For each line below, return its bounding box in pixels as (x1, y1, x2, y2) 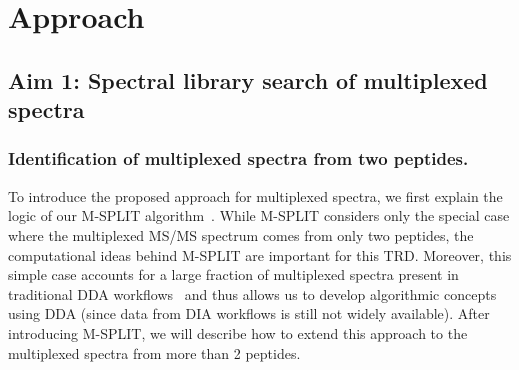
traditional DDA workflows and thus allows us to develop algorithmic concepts (8, 283, 497, 304)
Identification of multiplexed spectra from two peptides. (8, 146, 469, 171)
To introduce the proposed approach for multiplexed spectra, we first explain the (8, 185, 503, 206)
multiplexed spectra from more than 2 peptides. (8, 342, 301, 363)
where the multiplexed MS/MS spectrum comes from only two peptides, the (8, 224, 474, 245)
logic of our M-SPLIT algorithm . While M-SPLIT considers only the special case (8, 205, 510, 226)
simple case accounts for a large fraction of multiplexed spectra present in (8, 264, 459, 285)
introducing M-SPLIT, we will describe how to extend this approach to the (8, 322, 468, 343)
